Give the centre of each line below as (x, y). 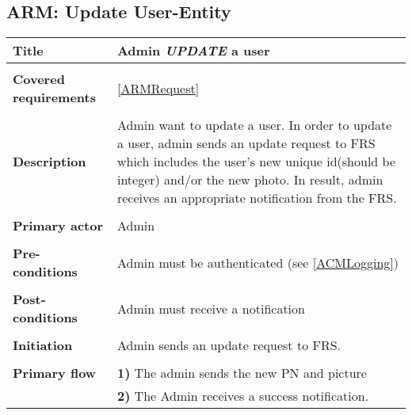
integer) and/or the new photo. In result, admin (250, 180)
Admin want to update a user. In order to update (254, 125)
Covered (39, 79)
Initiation (43, 345)
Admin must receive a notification (211, 308)
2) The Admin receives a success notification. (243, 396)
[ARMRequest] (158, 88)
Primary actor (58, 226)
